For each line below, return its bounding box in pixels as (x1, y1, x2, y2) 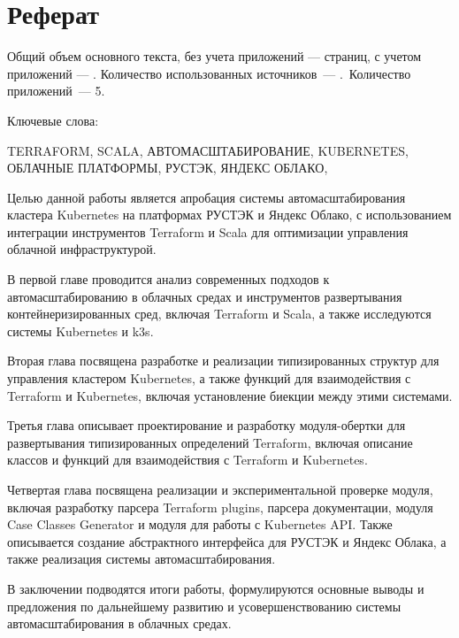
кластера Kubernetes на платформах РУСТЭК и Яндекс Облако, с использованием (7, 205, 452, 224)
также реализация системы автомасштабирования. (7, 550, 276, 568)
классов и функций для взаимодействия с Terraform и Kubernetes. (7, 450, 368, 469)
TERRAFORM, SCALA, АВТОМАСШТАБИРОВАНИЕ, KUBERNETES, (7, 141, 409, 159)
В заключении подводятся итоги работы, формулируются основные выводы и (7, 579, 425, 597)
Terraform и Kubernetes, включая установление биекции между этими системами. (7, 386, 453, 404)
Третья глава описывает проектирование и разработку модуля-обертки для (7, 416, 406, 434)
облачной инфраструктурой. (7, 240, 157, 258)
